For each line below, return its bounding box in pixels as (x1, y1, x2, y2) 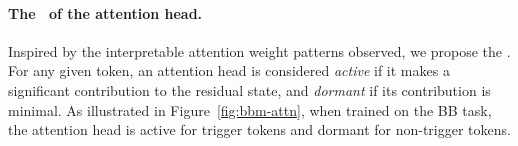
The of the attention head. (8, 2, 203, 23)
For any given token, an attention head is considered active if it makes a (8, 60, 450, 81)
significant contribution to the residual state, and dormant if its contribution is (8, 79, 491, 100)
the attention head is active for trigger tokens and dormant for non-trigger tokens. (8, 119, 511, 140)
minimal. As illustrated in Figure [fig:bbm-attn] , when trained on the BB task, (8, 99, 492, 120)
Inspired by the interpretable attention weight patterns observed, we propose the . (8, 40, 511, 61)
